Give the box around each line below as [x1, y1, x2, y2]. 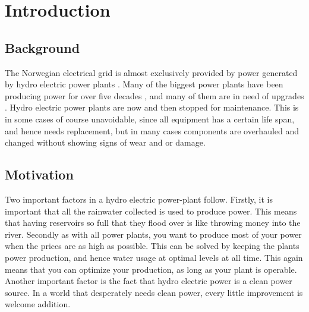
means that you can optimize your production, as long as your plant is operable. [5, 263, 297, 275]
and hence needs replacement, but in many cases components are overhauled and [5, 124, 299, 137]
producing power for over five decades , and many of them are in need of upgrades [5, 89, 304, 102]
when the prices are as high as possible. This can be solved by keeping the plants [5, 239, 299, 252]
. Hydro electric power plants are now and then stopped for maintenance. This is [5, 101, 299, 114]
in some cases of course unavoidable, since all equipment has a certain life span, [5, 112, 295, 125]
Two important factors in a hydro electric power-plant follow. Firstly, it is [5, 193, 273, 205]
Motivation [5, 165, 74, 184]
